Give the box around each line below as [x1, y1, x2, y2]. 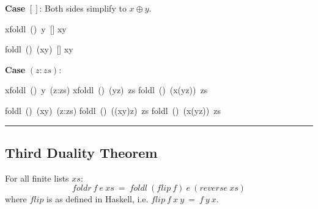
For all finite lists [5, 171, 69, 184]
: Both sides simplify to [39, 2, 127, 14]
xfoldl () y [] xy [5, 22, 67, 35]
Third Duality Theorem [5, 143, 158, 161]
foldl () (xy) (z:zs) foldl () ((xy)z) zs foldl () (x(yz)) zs [5, 104, 221, 116]
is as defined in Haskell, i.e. [46, 193, 149, 205]
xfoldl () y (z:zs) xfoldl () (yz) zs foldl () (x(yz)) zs [5, 83, 208, 96]
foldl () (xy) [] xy [5, 43, 73, 55]
